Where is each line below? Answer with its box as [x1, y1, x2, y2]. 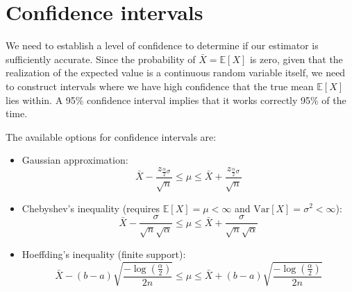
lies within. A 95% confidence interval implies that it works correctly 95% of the [6, 92, 346, 107]
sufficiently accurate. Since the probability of [6, 51, 196, 66]
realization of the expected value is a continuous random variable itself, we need [6, 65, 346, 80]
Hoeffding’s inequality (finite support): [22, 246, 186, 261]
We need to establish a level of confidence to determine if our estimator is [6, 38, 319, 53]
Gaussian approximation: [22, 153, 128, 167]
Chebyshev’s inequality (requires [22, 200, 160, 215]
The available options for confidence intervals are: [6, 129, 217, 144]
